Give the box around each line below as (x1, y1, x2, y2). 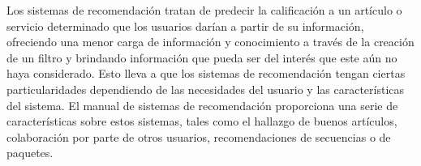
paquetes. (6, 144, 54, 161)
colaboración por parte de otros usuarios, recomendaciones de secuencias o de (6, 128, 391, 145)
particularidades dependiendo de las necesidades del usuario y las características (6, 80, 405, 97)
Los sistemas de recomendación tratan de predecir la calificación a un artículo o (6, 2, 402, 18)
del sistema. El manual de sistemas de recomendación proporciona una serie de (6, 96, 398, 113)
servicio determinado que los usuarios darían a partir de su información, (6, 17, 364, 34)
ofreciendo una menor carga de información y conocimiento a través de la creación (6, 33, 415, 50)
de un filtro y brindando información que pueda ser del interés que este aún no (6, 49, 397, 66)
